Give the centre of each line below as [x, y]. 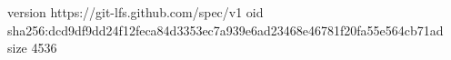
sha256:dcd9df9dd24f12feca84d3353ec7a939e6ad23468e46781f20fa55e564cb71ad [225, 30]
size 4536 [32, 48]
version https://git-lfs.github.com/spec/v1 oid [135, 12]
